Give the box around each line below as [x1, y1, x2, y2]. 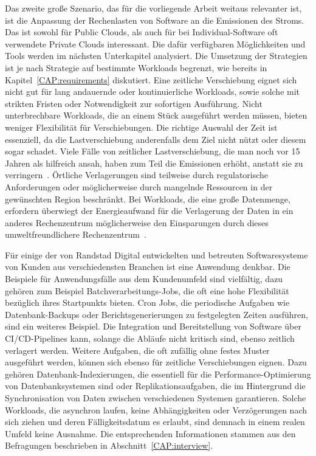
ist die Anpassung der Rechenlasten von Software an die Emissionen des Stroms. [5, 13, 304, 26]
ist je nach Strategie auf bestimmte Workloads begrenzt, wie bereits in [5, 61, 267, 74]
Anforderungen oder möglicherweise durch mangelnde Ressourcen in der [5, 180, 273, 193]
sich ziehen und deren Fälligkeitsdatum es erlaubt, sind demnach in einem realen [5, 415, 305, 428]
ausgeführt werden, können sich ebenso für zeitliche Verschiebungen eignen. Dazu [5, 356, 307, 368]
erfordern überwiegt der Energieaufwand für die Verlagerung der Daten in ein [5, 204, 294, 217]
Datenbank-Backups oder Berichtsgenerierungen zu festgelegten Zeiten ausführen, [5, 308, 308, 320]
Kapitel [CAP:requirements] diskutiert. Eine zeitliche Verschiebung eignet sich [5, 73, 297, 86]
